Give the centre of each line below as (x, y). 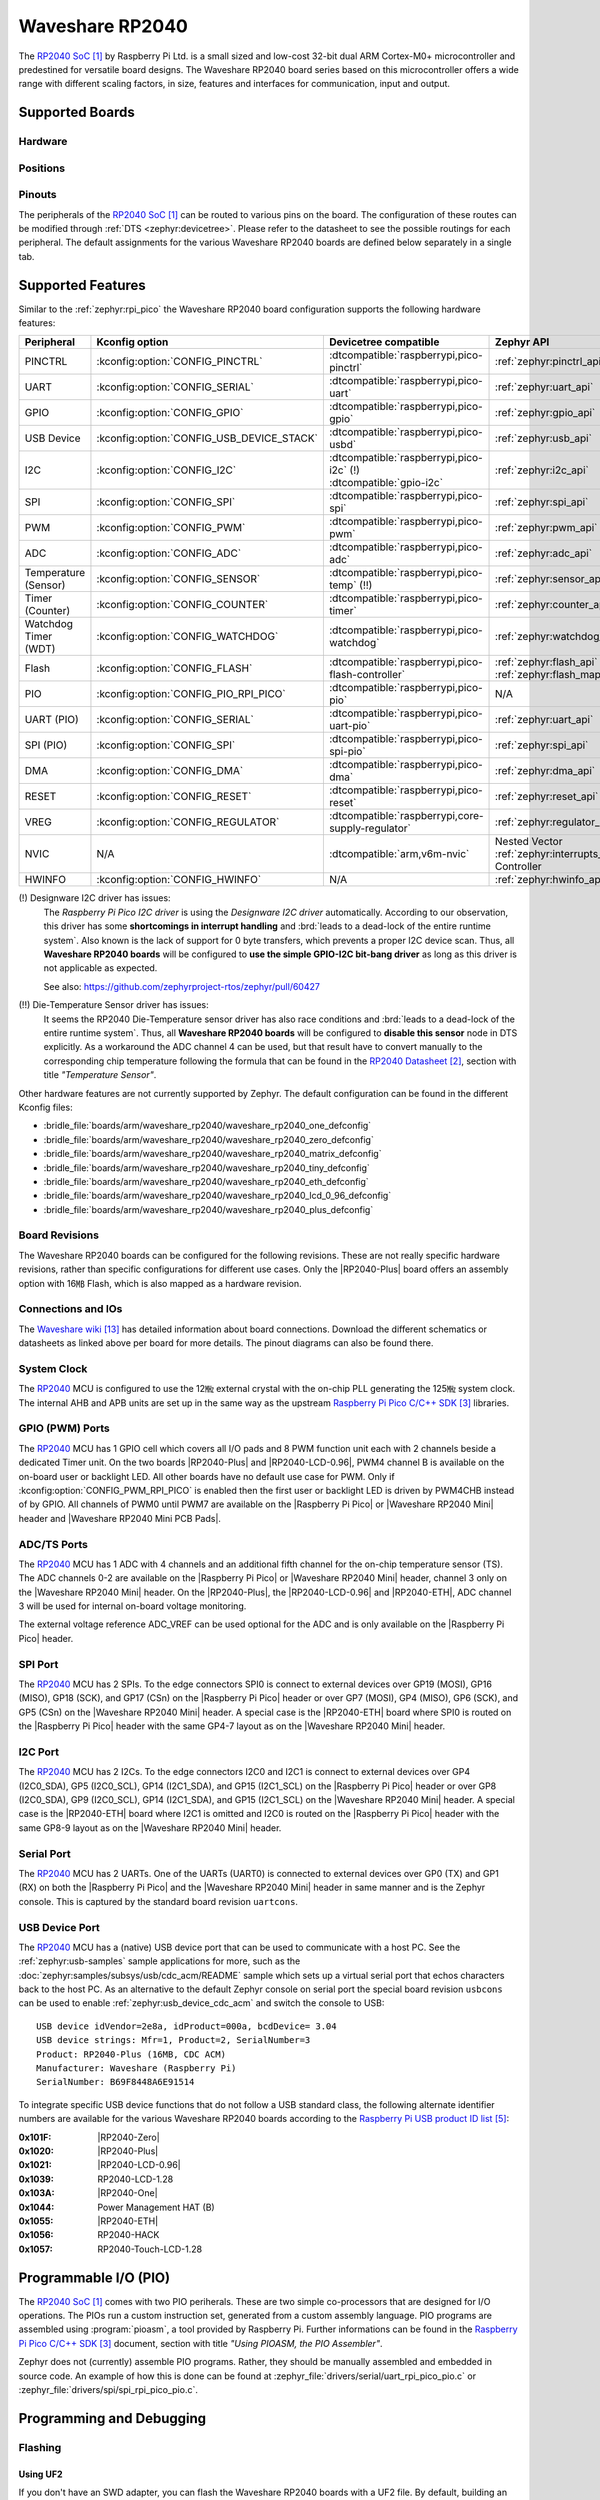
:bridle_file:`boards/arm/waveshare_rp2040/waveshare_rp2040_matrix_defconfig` (212, 1154)
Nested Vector (529, 842)
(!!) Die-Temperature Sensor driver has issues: (113, 1005)
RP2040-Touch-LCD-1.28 (150, 2249)
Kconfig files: (46, 1107)
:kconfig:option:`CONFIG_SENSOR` (178, 579)
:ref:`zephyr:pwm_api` (546, 528)
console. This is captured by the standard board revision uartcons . (158, 1901)
